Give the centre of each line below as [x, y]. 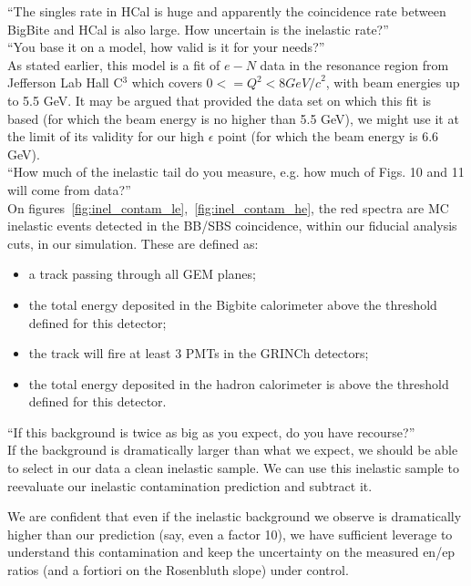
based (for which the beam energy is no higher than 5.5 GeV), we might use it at [233, 118]
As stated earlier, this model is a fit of [114, 64]
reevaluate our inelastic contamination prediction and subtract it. [190, 485]
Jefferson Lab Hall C [65, 82]
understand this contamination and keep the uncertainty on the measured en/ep [231, 552]
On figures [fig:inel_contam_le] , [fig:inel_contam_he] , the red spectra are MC [228, 207]
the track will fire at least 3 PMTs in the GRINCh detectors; [199, 353]
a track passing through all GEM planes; [142, 274]
